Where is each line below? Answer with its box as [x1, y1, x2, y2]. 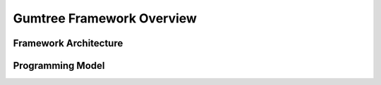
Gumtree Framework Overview [13, 11, 198, 26]
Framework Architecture [13, 37, 123, 49]
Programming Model [13, 60, 105, 72]
